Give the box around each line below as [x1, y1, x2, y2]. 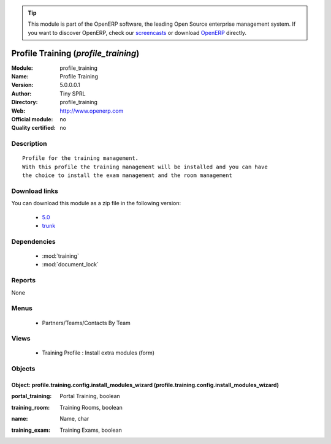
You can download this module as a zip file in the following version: [11, 200, 181, 207]
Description [11, 140, 47, 148]
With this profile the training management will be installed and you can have [22, 163, 268, 170]
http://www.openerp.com [59, 107, 124, 115]
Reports [11, 276, 36, 285]
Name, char [59, 415, 89, 423]
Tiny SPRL [59, 89, 86, 97]
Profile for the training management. [22, 155, 139, 162]
